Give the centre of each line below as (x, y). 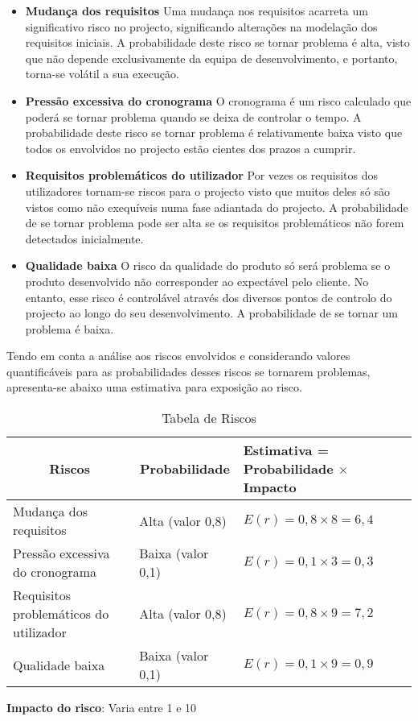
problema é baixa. (70, 328)
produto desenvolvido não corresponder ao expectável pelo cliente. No (197, 281)
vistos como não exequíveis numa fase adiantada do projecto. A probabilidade (217, 207)
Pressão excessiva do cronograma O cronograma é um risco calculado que (218, 100)
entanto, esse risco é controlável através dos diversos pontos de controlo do (209, 297)
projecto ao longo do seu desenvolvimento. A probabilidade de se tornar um (211, 313)
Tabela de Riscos (209, 418)
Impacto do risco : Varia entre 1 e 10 (102, 708)
